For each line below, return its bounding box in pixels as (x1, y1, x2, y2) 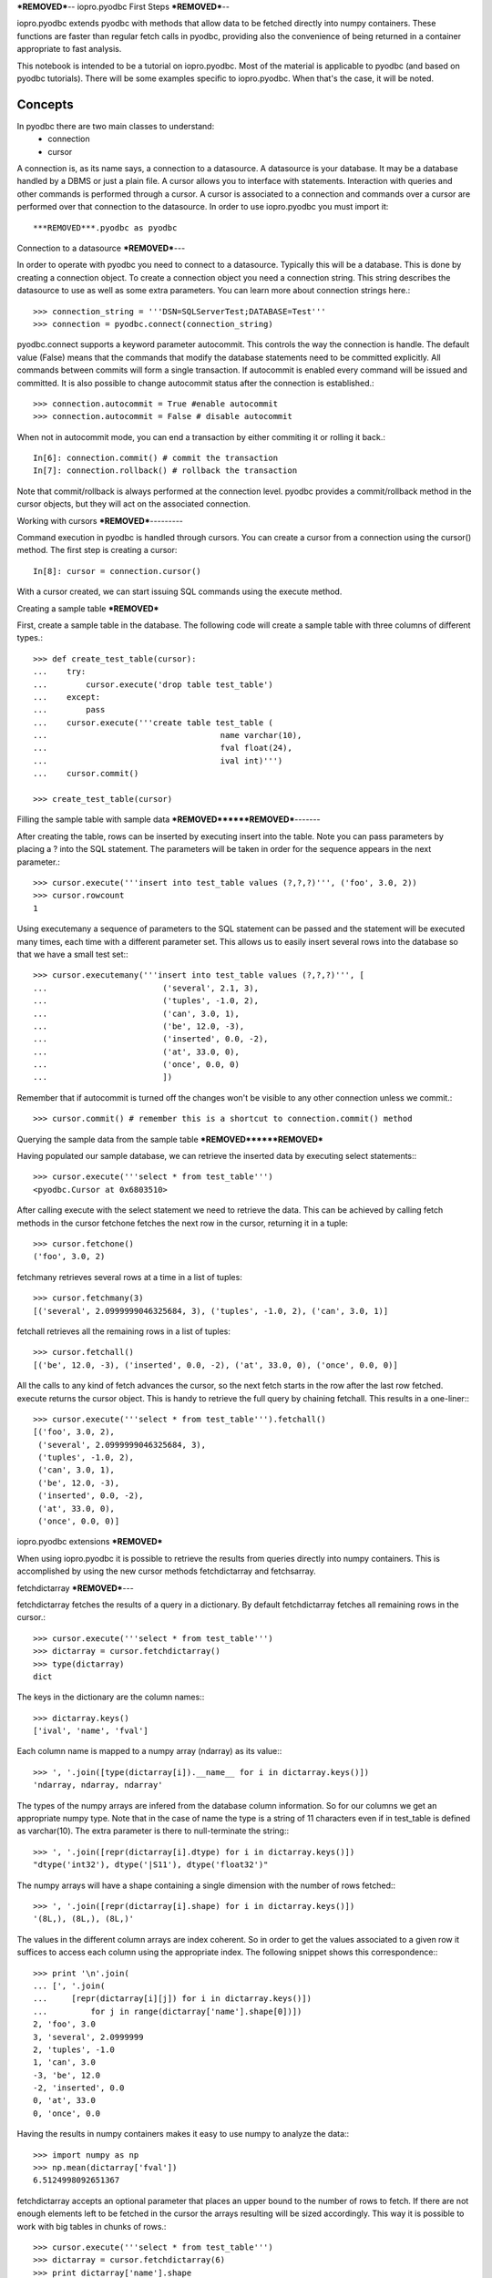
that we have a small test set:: (16, 949, 128, 959)
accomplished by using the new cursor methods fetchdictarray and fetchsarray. (16, 1565, 316, 1576)
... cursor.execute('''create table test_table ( (33, 717, 273, 728)
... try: (33, 666, 87, 677)
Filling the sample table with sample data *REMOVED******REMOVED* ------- (16, 814, 321, 825)
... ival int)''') (33, 755, 283, 765)
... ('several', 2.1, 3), (33, 982, 260, 993)
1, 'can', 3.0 (33, 2057, 96, 2068)
